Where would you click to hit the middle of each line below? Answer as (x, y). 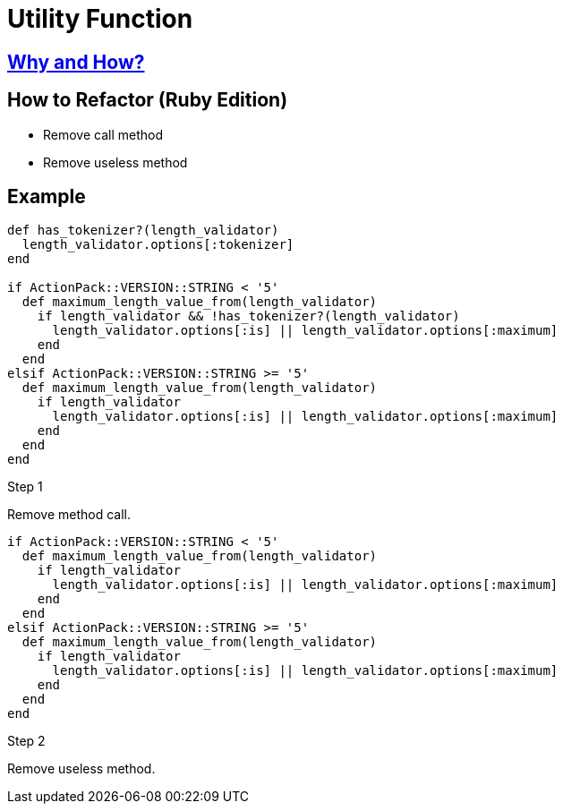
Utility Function (100, 19)
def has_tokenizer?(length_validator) (143, 230)
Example (47, 197)
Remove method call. (69, 515)
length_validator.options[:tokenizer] (158, 245)
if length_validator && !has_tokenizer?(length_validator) (248, 316)
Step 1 (25, 487)
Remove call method (103, 134)
